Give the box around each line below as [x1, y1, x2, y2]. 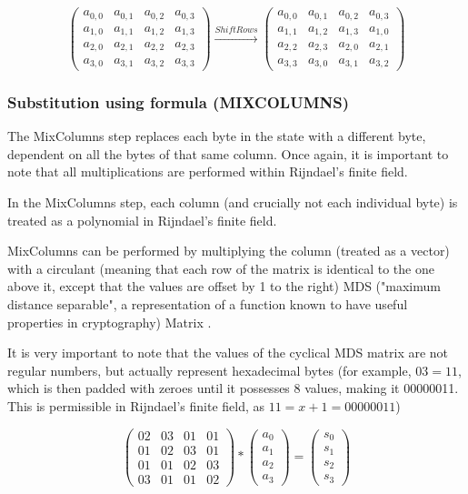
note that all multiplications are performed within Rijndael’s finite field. [7, 162, 408, 181]
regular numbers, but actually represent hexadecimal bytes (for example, [7, 360, 412, 379]
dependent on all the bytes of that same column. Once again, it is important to [7, 144, 449, 163]
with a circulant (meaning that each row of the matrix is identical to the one [7, 258, 434, 277]
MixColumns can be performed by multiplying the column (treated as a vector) [7, 241, 450, 260]
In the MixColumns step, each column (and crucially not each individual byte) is [7, 193, 458, 211]
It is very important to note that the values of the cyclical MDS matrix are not [7, 343, 449, 362]
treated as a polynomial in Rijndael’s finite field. [7, 210, 277, 229]
